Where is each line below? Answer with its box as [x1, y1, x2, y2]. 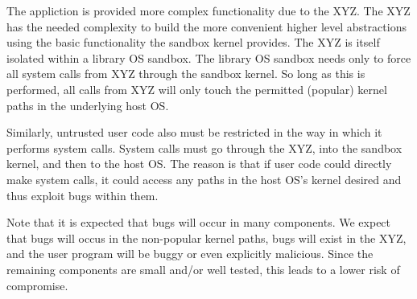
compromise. [6, 276, 68, 293]
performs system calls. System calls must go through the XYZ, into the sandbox [6, 139, 403, 156]
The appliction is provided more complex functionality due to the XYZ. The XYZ [6, 2, 411, 18]
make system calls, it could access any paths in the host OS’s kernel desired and [6, 170, 402, 187]
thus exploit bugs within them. [6, 186, 159, 203]
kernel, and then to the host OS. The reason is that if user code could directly [6, 155, 392, 172]
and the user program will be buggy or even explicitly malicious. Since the [6, 245, 374, 262]
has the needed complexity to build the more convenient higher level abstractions [6, 18, 407, 35]
